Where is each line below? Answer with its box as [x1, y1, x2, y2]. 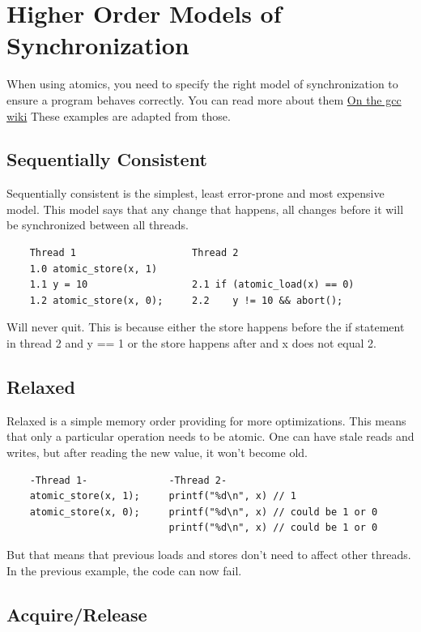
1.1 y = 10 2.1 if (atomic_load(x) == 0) [29, 279, 355, 291]
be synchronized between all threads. [6, 216, 189, 233]
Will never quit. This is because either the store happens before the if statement [6, 318, 405, 335]
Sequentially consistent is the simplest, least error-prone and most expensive [6, 185, 385, 202]
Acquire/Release [6, 601, 147, 626]
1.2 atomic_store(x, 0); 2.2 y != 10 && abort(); [29, 294, 343, 306]
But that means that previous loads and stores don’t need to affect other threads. [6, 546, 411, 562]
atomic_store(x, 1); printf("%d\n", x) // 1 [29, 490, 296, 502]
